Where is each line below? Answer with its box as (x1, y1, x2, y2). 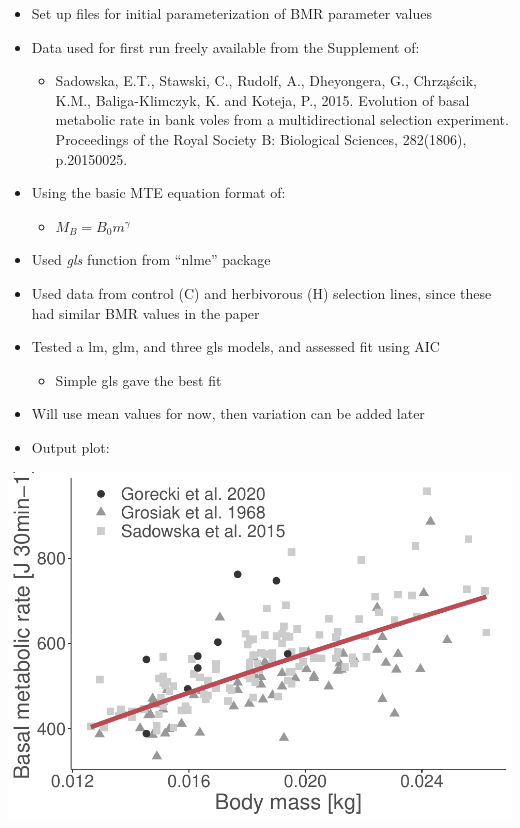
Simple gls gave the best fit (55, 369, 222, 390)
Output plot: (31, 436, 110, 457)
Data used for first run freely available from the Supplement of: (31, 36, 420, 57)
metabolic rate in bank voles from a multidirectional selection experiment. (55, 109, 509, 130)
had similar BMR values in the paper (31, 302, 260, 323)
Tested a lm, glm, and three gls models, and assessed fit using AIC (31, 336, 440, 357)
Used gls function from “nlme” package (31, 249, 271, 270)
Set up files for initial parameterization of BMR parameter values (31, 3, 432, 23)
